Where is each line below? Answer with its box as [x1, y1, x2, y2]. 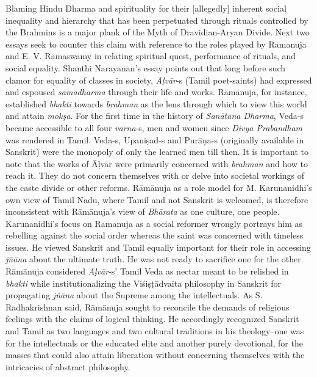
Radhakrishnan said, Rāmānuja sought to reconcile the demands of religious [5, 300, 290, 313]
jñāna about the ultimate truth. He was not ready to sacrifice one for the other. [5, 253, 304, 265]
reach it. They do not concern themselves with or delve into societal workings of [5, 169, 305, 182]
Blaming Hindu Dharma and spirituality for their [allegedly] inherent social [5, 2, 287, 14]
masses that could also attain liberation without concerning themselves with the [5, 348, 305, 361]
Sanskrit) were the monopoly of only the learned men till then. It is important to [5, 145, 308, 158]
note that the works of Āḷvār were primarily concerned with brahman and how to [5, 157, 308, 170]
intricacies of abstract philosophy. [5, 360, 130, 373]
